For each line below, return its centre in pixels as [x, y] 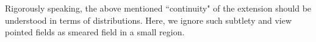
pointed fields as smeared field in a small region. [95, 32]
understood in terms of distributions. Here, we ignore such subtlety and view [149, 20]
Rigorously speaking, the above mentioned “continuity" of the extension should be [158, 8]
